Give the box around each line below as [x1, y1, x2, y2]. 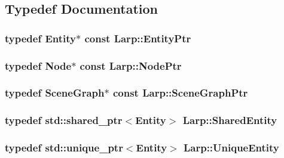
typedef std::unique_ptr [5, 140, 123, 155]
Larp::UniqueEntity [183, 140, 279, 155]
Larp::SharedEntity [182, 113, 277, 128]
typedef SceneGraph [5, 85, 105, 100]
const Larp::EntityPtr [84, 30, 191, 45]
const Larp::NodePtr [80, 58, 182, 73]
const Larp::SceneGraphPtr [112, 85, 248, 100]
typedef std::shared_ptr [5, 113, 123, 128]
